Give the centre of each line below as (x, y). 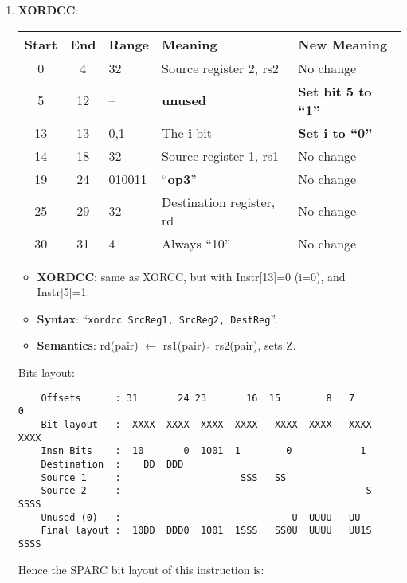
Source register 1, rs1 (221, 155)
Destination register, (219, 202)
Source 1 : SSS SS (164, 477)
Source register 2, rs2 (221, 68)
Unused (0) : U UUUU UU (201, 517)
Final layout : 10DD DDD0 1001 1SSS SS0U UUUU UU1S (206, 531)
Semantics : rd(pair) (88, 345)
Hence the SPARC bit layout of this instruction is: (141, 569)
